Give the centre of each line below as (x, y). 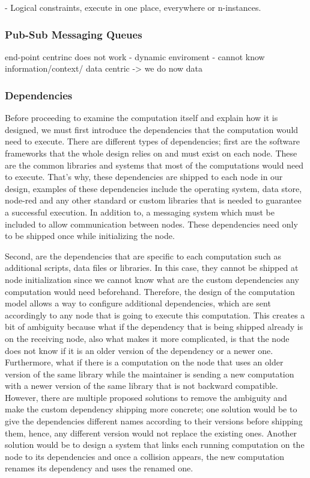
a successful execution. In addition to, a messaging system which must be (140, 212)
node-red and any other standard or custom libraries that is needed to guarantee (153, 200)
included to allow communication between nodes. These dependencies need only (151, 224)
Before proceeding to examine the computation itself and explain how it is (141, 118)
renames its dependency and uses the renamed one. (99, 468)
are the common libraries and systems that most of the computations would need (154, 165)
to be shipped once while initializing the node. (90, 236)
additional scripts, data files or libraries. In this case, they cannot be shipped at (152, 268)
